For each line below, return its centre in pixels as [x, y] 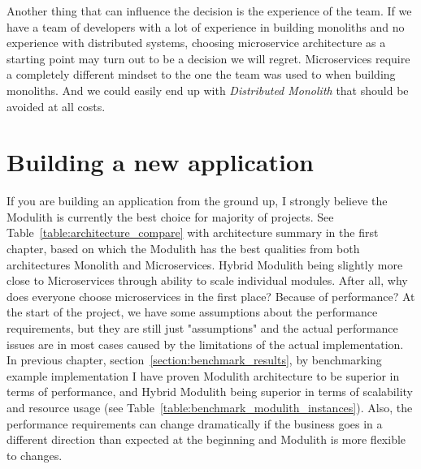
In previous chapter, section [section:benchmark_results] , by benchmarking [194, 360]
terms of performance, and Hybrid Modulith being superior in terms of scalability [210, 392]
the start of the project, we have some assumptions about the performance [192, 312]
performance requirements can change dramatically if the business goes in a [195, 423]
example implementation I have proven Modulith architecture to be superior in [203, 375]
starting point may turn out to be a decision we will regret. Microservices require [208, 58]
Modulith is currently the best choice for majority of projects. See [170, 216]
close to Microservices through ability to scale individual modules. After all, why [207, 280]
